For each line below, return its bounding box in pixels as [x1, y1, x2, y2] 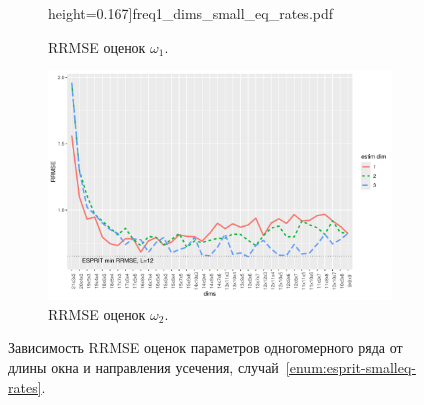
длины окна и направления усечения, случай [8, 357, 279, 378]
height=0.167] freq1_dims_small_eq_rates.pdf [48, 3, 334, 23]
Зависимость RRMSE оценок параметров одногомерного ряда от [8, 337, 403, 358]
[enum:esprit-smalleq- [285, 357, 416, 378]
